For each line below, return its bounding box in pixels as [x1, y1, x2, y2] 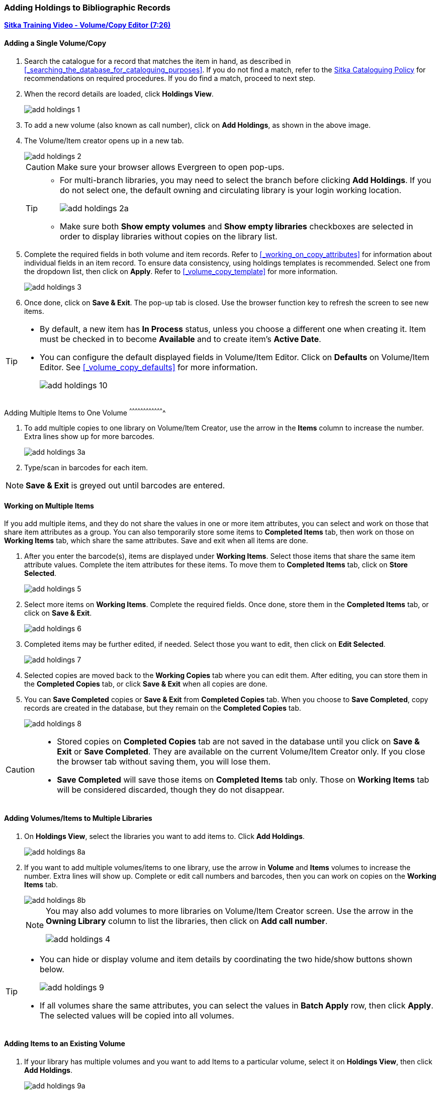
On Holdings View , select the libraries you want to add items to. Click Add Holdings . [24, 831, 305, 840]
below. [40, 964, 64, 974]
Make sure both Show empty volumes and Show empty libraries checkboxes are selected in [60, 221, 413, 231]
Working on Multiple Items [4, 501, 94, 510]
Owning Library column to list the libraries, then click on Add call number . [46, 915, 328, 926]
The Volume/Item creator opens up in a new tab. [24, 136, 184, 145]
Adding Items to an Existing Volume [4, 1039, 125, 1048]
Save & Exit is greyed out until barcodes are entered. [26, 480, 225, 491]
